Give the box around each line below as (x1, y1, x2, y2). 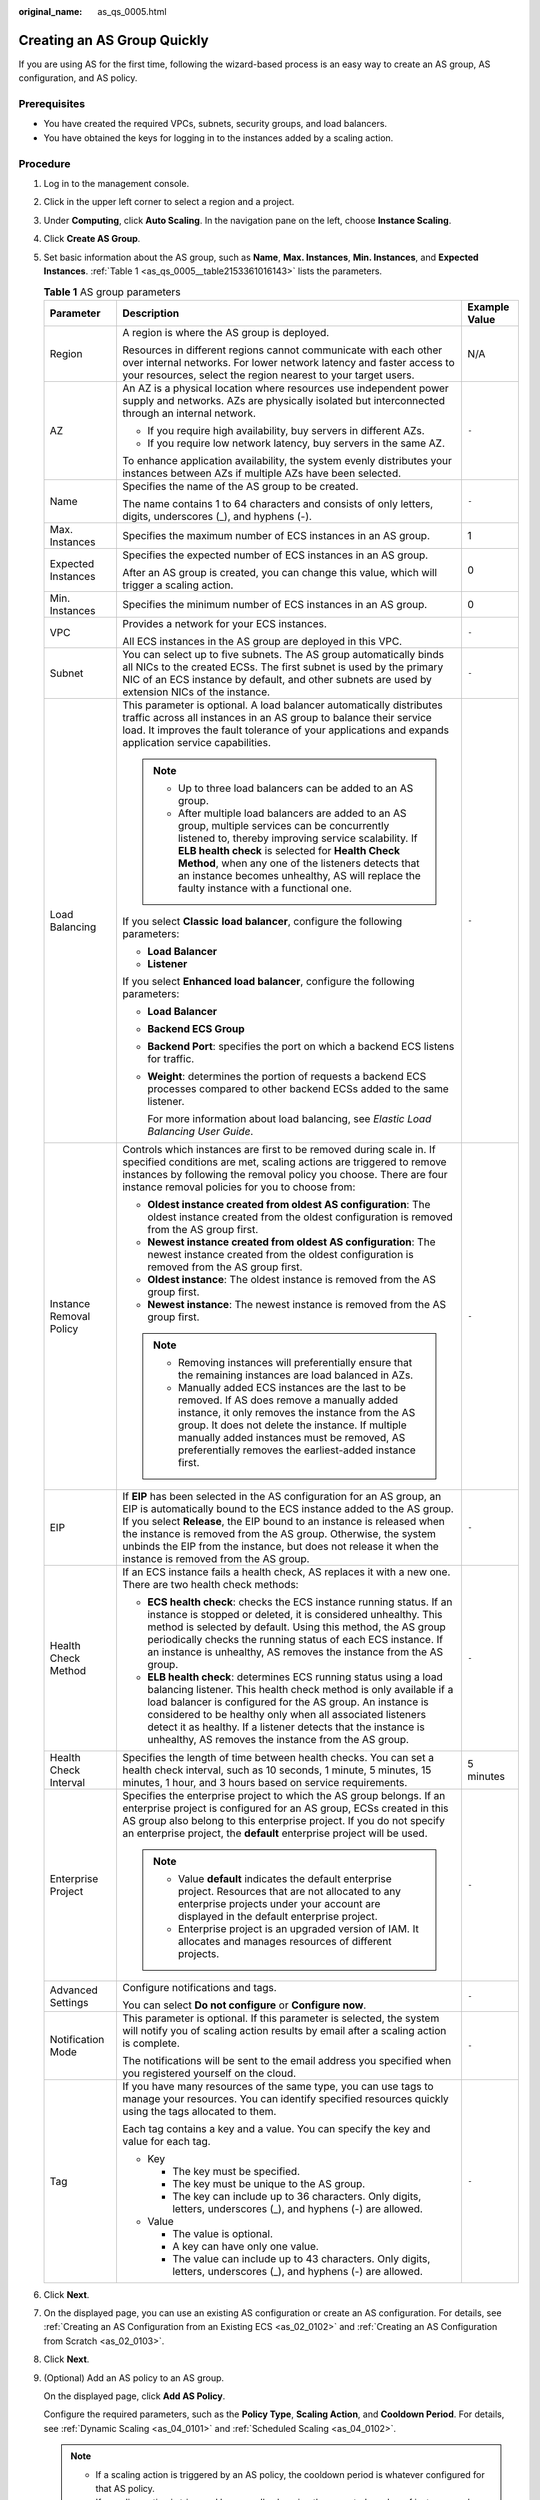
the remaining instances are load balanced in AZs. (177, 1368, 414, 1382)
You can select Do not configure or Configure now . (121, 1998, 367, 2012)
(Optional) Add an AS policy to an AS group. (43, 2371, 225, 2384)
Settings (49, 1995, 89, 2009)
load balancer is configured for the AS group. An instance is (146, 1695, 429, 1709)
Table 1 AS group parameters (43, 285, 181, 299)
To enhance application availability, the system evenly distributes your (121, 453, 452, 467)
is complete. (121, 2036, 180, 2050)
